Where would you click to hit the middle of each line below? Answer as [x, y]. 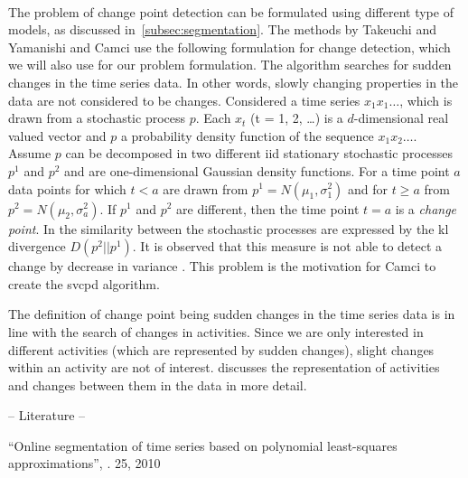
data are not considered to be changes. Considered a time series [184, 100]
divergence [37, 246]
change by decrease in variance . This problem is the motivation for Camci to [222, 266]
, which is [426, 100]
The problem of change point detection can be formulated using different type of [231, 11]
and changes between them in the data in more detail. [158, 384]
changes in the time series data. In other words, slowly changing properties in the [234, 82]
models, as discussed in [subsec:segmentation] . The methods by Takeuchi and [222, 29]
